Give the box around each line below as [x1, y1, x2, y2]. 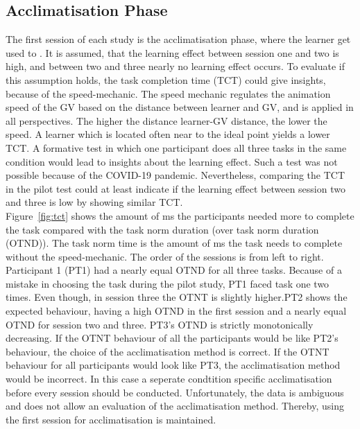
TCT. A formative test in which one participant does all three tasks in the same [6, 140, 347, 155]
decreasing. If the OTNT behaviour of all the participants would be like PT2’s [6, 331, 338, 345]
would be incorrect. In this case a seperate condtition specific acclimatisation [6, 371, 332, 386]
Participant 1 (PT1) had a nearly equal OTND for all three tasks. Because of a [6, 263, 342, 277]
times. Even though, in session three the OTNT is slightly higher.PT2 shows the [6, 290, 348, 304]
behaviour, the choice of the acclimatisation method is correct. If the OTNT [6, 344, 329, 358]
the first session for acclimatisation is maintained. [6, 412, 216, 426]
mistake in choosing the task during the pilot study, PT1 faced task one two [6, 276, 329, 290]
